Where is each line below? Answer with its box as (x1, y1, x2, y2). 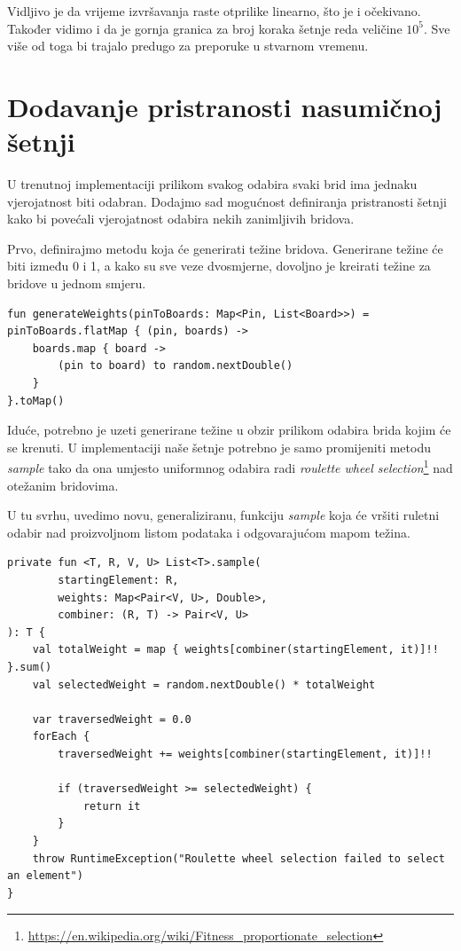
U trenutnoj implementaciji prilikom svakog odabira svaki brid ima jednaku (7, 175, 418, 193)
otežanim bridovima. (7, 475, 119, 494)
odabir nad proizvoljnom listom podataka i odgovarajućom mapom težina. (7, 523, 410, 541)
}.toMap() (7, 394, 65, 407)
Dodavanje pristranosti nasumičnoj (7, 88, 442, 124)
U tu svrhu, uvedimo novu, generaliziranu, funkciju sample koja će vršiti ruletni (7, 506, 440, 524)
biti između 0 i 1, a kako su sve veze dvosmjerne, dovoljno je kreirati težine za (7, 256, 431, 275)
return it (82, 799, 141, 813)
